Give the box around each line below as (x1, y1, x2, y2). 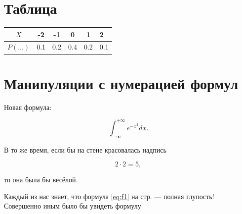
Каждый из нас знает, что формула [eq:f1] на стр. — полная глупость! (4, 191, 214, 201)
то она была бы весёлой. (4, 174, 78, 185)
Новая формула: (4, 102, 52, 112)
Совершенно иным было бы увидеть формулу (4, 201, 141, 211)
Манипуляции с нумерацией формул (4, 73, 239, 93)
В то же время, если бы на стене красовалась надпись (4, 144, 166, 155)
